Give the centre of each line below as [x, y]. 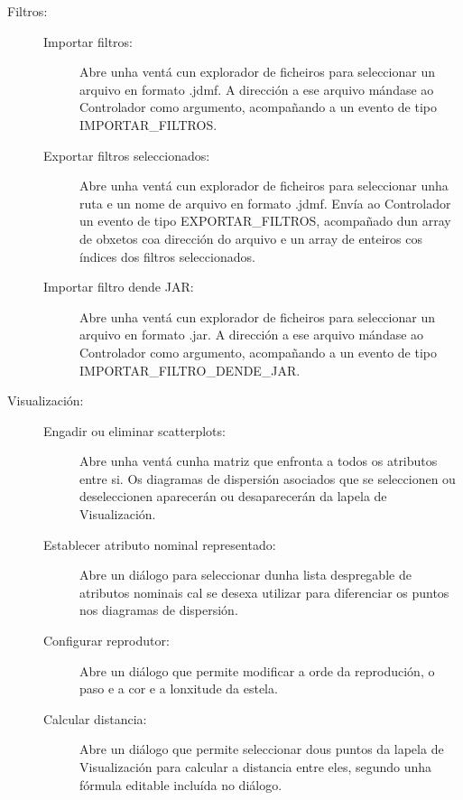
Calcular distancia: [95, 718]
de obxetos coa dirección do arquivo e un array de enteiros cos [251, 238]
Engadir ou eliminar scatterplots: [134, 430]
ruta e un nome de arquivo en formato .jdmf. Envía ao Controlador [265, 203]
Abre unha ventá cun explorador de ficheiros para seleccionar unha [264, 186]
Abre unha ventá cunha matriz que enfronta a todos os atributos [259, 461]
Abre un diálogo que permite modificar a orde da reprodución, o [257, 670]
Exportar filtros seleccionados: [127, 155]
